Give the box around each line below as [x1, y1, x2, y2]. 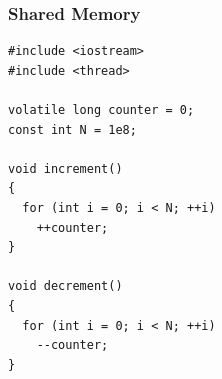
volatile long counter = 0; [8, 103, 195, 117]
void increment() [8, 161, 123, 176]
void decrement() [8, 279, 123, 294]
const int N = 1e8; [8, 122, 137, 137]
